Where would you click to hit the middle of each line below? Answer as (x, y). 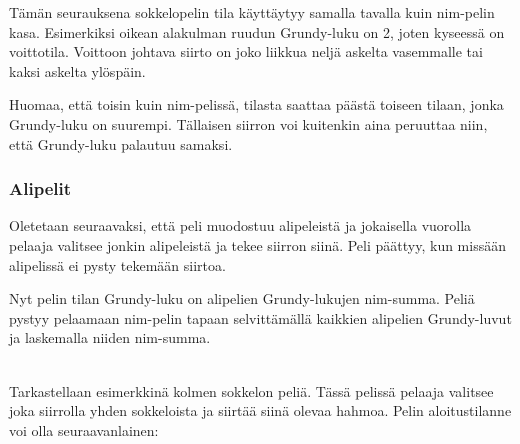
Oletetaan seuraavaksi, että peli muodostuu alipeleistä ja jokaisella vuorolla (240, 225)
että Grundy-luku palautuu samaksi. (121, 143)
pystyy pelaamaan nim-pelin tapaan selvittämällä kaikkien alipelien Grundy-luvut (260, 317)
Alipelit (40, 188)
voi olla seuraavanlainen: (84, 429)
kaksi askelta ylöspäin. (77, 70)
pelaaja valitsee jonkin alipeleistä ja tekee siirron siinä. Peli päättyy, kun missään (257, 244)
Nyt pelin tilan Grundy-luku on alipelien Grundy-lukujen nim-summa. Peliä (242, 298)
